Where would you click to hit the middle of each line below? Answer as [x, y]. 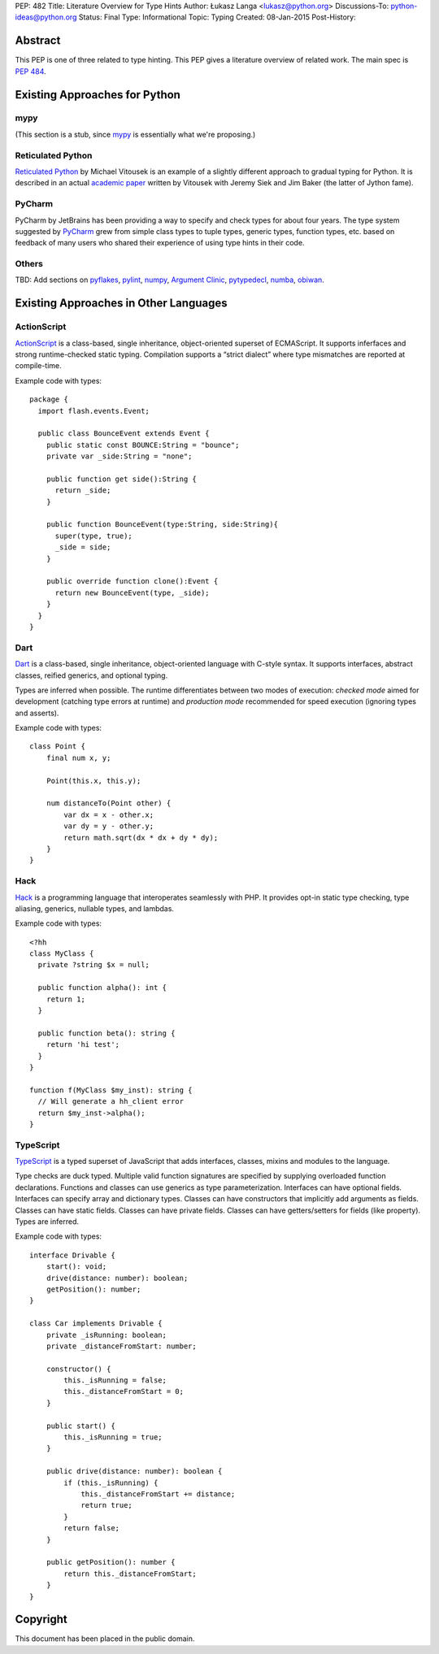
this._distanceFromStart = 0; [124, 1391]
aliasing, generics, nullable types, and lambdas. [95, 908]
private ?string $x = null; [94, 965]
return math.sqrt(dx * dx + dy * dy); [141, 838]
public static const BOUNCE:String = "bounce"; [143, 445]
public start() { [80, 1426]
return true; [107, 1505]
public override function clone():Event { [132, 582]
